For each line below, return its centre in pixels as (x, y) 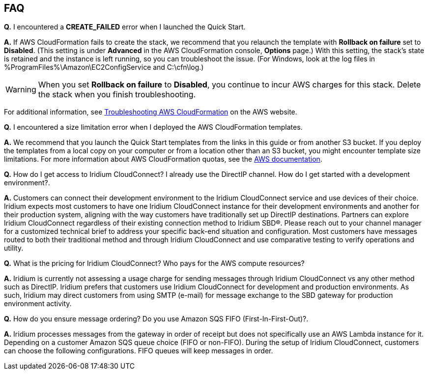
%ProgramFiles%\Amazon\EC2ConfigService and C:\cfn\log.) (104, 67)
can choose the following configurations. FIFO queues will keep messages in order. (139, 351)
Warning (21, 90)
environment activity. (38, 304)
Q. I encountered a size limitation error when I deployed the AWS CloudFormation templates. (153, 127)
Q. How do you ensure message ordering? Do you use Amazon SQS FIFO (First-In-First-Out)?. (156, 319)
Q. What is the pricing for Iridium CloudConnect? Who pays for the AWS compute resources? (154, 263)
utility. (14, 248)
